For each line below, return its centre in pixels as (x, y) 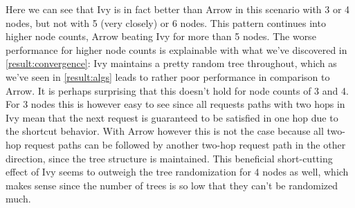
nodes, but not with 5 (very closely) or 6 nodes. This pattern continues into (166, 22)
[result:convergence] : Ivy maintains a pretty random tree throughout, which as (171, 63)
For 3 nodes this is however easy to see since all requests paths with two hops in (175, 104)
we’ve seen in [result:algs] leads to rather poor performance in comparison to (168, 76)
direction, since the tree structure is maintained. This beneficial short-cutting (169, 158)
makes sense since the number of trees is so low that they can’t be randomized (172, 185)
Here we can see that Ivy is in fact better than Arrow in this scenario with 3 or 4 (178, 9)
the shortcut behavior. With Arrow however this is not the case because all (165, 131)
